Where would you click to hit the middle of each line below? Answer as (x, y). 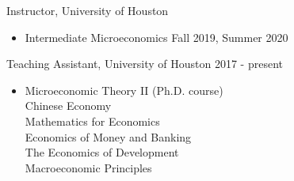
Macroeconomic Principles (88, 167)
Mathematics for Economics (92, 121)
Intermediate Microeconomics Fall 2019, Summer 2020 (157, 37)
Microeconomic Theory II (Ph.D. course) (124, 90)
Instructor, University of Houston (88, 10)
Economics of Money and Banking (108, 136)
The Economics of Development (102, 152)
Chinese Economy (68, 106)
